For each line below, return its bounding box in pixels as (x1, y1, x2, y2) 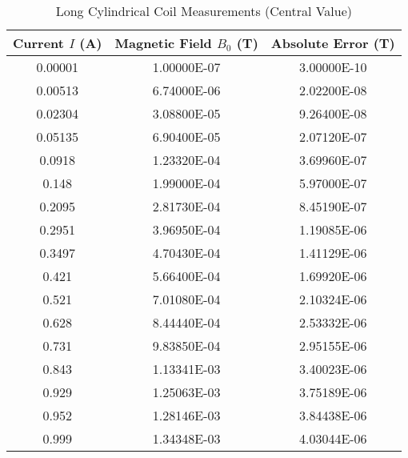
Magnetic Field (114, 34, 212, 52)
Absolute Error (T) (270, 34, 395, 52)
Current (13, 34, 64, 52)
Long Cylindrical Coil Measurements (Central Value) (55, 2, 353, 20)
